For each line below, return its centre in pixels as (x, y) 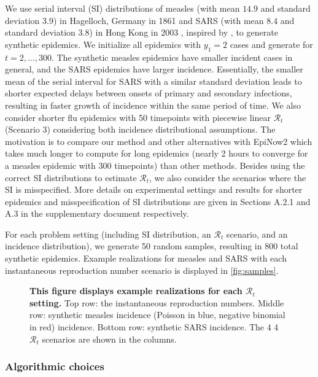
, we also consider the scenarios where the (228, 177)
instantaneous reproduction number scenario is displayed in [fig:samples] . (142, 270)
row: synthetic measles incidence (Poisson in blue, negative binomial (157, 315)
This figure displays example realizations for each (136, 291)
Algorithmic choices (55, 366)
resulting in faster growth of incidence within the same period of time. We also (153, 105)
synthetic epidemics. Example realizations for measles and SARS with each (146, 258)
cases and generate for (271, 44)
